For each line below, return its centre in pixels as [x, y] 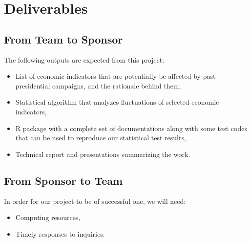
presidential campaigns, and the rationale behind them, [98, 85]
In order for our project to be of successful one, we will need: [95, 201]
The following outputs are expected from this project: [84, 59]
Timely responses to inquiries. [60, 233]
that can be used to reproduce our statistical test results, [101, 138]
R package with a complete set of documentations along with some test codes [131, 128]
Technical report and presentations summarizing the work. [103, 154]
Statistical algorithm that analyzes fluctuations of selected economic [117, 102]
